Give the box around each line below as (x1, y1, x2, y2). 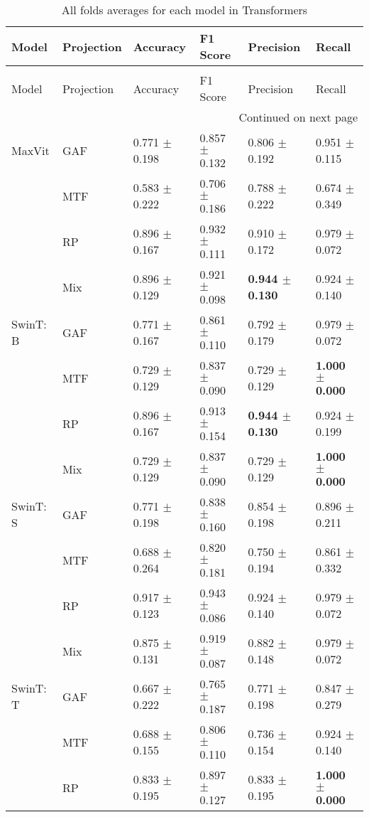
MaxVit (11, 141, 50, 159)
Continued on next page (238, 109, 358, 125)
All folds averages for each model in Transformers (61, 1, 308, 18)
